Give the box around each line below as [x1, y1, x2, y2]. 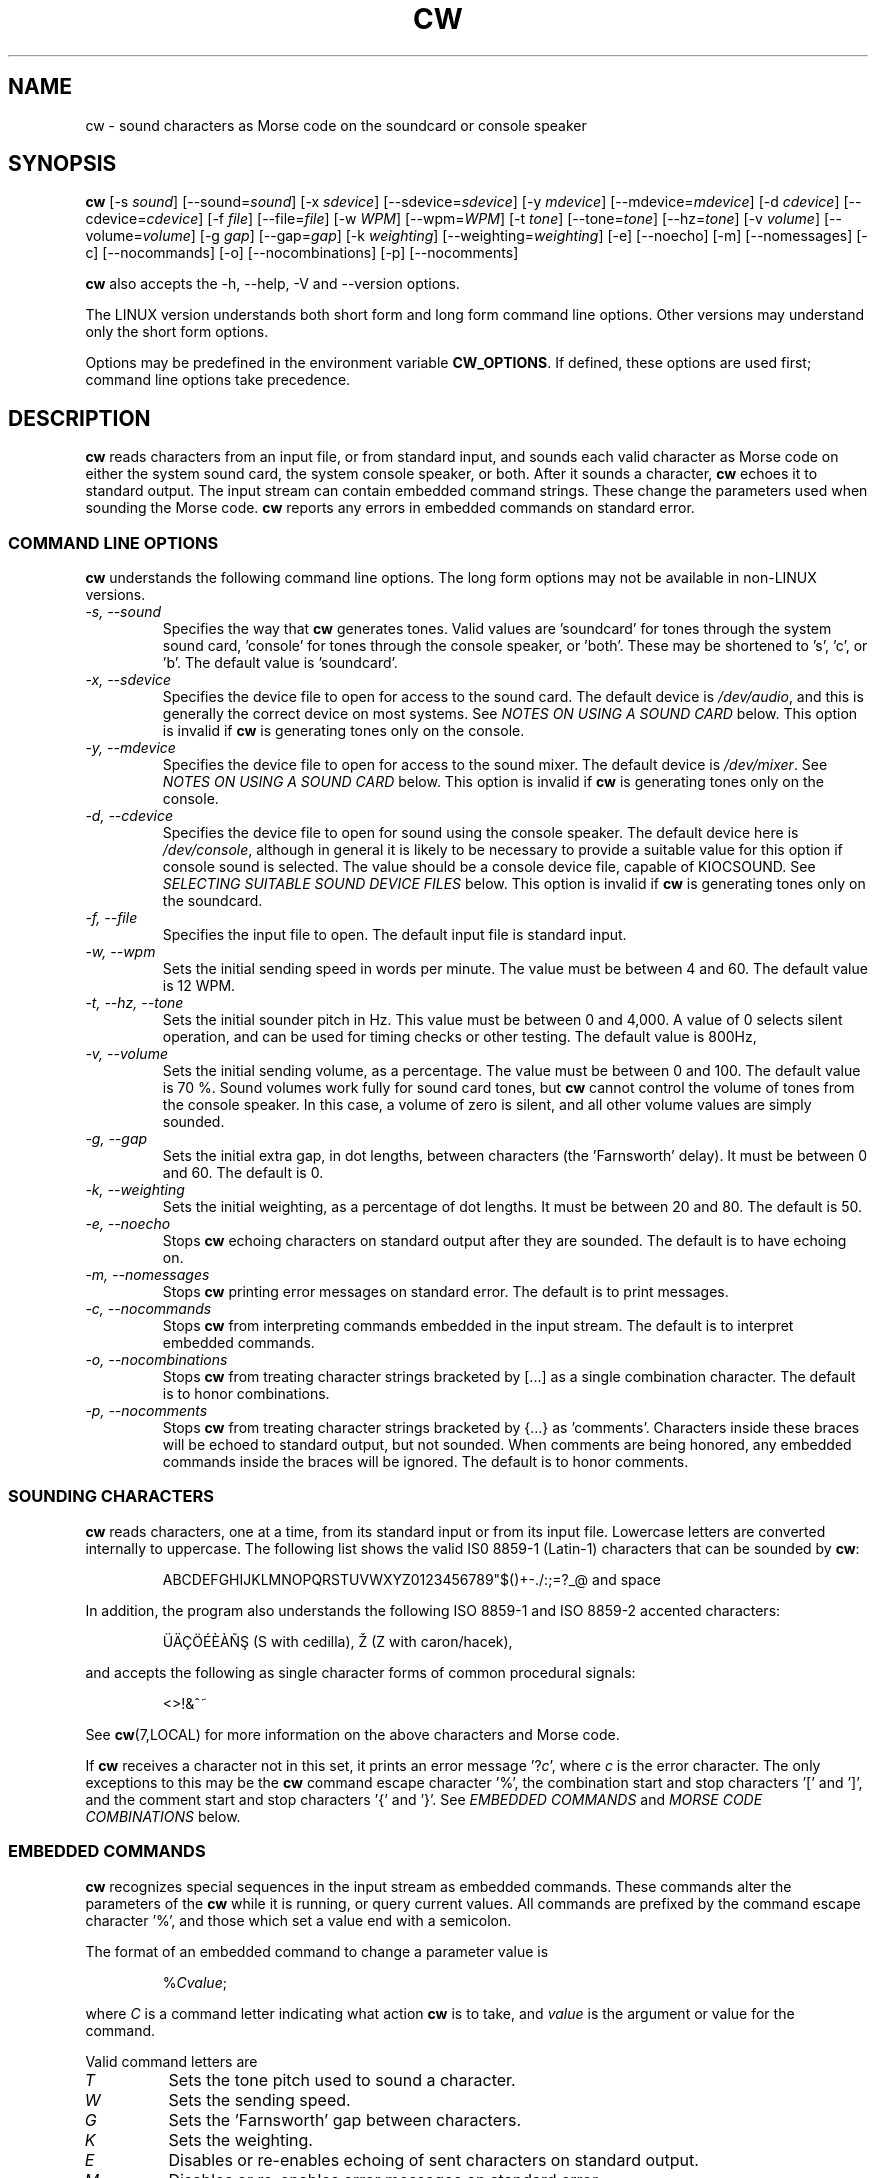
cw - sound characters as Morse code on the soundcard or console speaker [85, 116, 587, 134]
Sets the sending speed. [168, 2089, 351, 2110]
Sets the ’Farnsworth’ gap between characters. [168, 2109, 522, 2130]
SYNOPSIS [8, 151, 117, 177]
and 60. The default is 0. [162, 1164, 324, 1182]
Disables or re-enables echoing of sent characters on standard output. [168, 2149, 699, 2170]
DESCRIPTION [8, 405, 151, 431]
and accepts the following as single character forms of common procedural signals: [85, 1663, 636, 1681]
